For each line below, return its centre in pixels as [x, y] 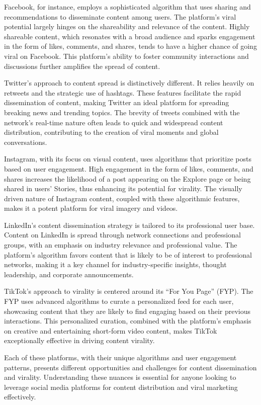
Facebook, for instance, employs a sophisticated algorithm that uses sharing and [127, 7]
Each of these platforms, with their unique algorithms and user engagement [120, 357]
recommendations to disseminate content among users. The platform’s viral [120, 16]
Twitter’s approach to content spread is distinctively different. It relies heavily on [129, 83]
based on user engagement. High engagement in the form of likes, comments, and [129, 168]
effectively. [20, 397]
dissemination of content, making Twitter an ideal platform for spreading [117, 102]
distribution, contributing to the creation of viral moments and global [111, 132]
